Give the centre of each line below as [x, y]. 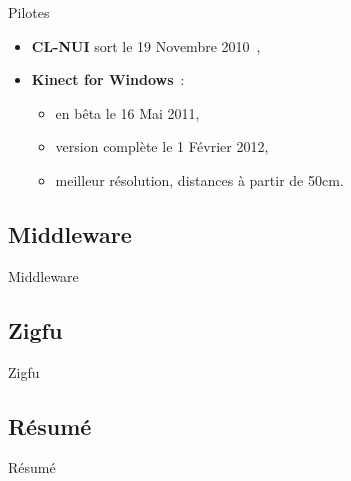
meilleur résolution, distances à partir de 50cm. [199, 179]
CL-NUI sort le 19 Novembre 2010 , [146, 45]
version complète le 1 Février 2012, [162, 146]
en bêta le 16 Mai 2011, [127, 112]
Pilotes [29, 12]
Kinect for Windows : [108, 79]
